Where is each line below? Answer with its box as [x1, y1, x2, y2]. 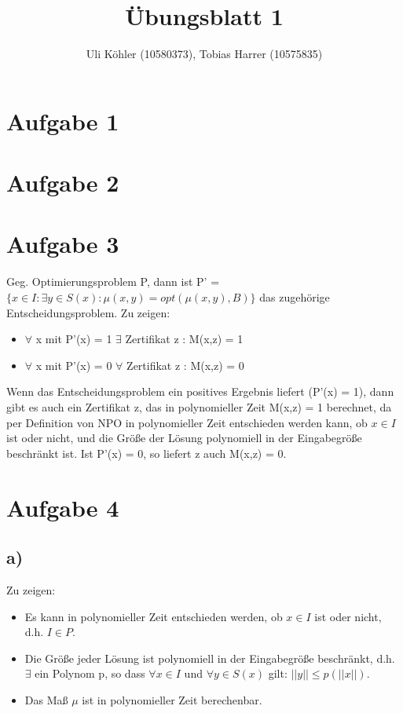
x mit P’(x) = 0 [35, 356, 112, 373]
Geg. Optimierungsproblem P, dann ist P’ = [6, 273, 220, 290]
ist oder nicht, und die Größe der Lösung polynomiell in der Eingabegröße [6, 430, 362, 446]
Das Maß [24, 691, 68, 708]
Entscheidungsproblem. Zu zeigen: [6, 304, 170, 320]
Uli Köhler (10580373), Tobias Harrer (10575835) [86, 46, 323, 62]
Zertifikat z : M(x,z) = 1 [125, 331, 244, 347]
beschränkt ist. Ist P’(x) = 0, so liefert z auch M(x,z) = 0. [6, 444, 287, 461]
